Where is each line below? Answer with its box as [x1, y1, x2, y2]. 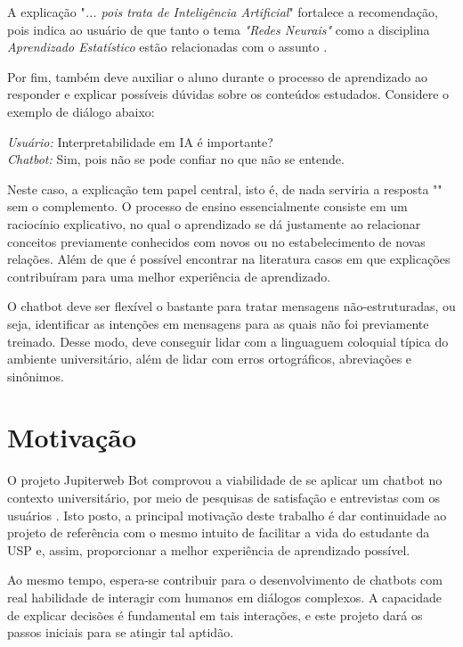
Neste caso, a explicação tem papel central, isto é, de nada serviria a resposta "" [7, 179, 443, 198]
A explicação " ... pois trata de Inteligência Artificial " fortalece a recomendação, [7, 3, 438, 20]
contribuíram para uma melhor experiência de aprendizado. [7, 266, 331, 285]
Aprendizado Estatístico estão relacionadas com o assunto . [7, 37, 328, 56]
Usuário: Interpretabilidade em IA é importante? [7, 132, 273, 151]
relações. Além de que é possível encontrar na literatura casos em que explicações [7, 250, 451, 268]
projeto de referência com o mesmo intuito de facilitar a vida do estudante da [7, 523, 430, 542]
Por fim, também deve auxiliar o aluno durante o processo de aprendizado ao [7, 67, 427, 86]
